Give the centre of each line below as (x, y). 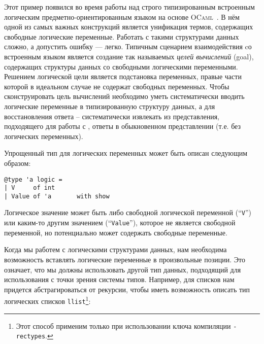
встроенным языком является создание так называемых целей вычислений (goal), (129, 56)
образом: (18, 163)
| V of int (30, 188)
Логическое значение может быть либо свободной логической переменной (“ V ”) (128, 212)
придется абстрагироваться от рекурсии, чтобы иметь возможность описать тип (127, 289)
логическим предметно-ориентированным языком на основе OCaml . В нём (122, 16)
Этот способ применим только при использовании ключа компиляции (123, 325)
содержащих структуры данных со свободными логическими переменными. (121, 66)
